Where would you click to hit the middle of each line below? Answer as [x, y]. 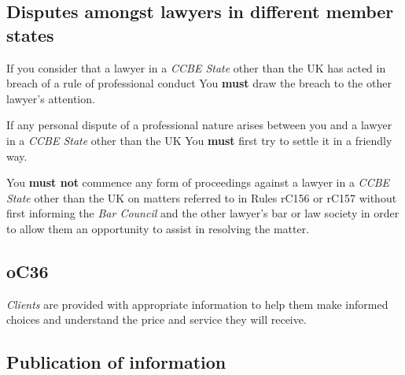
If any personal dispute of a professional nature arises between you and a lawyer [199, 125]
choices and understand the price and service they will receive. [156, 319]
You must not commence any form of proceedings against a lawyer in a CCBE [198, 182]
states [30, 34]
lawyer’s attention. [51, 98]
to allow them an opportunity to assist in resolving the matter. [158, 228]
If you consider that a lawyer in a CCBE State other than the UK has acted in [196, 67]
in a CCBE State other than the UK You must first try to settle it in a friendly [199, 140]
